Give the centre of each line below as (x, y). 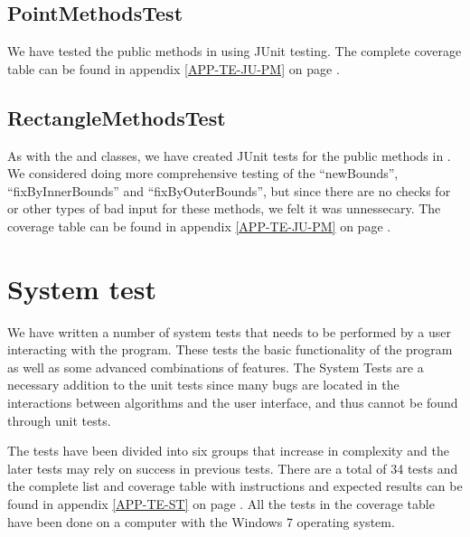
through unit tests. (59, 420)
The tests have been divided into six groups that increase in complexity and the (228, 451)
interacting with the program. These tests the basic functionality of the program (230, 349)
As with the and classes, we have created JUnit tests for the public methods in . (229, 155)
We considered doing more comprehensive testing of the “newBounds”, (203, 173)
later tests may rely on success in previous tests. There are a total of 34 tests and (233, 468)
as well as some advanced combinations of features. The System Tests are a (216, 367)
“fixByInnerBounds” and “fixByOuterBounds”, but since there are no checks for (229, 190)
